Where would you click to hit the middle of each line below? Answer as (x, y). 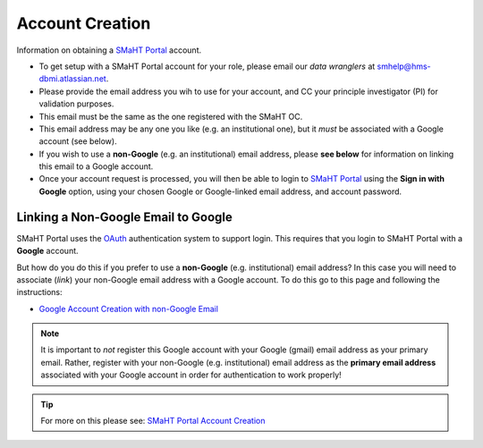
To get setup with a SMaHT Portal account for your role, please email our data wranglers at (207, 66)
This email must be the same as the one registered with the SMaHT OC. (171, 116)
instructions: (39, 292)
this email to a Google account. (96, 166)
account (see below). (78, 141)
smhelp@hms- (404, 66)
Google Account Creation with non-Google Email (129, 309)
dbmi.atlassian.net (72, 79)
